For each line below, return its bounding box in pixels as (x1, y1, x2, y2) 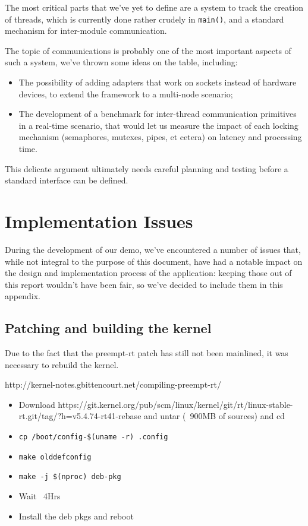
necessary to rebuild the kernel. (5, 358, 119, 370)
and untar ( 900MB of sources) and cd (144, 410, 285, 422)
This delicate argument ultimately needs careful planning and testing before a (5, 162, 288, 175)
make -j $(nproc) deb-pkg (18, 473, 121, 481)
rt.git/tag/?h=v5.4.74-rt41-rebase (18, 410, 142, 422)
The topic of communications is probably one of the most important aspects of (5, 44, 291, 56)
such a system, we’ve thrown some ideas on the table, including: (5, 56, 238, 68)
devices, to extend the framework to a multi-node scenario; (18, 87, 233, 100)
